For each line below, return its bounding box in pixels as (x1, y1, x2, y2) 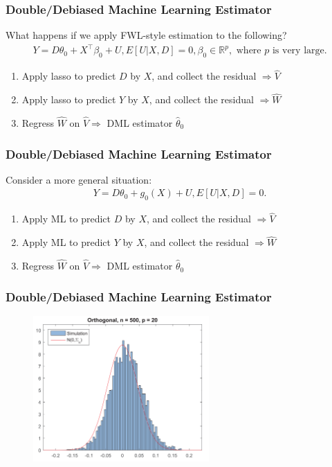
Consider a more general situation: (6, 172, 152, 186)
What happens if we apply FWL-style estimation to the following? (6, 28, 287, 42)
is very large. (272, 46, 327, 56)
